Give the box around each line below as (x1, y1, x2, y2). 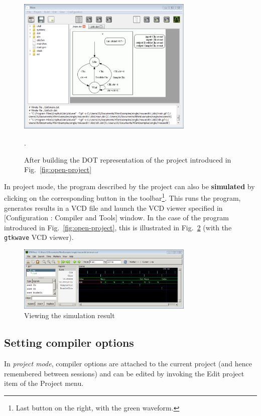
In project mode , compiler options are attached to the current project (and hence (4, 358, 252, 368)
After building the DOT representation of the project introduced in (24, 154, 231, 165)
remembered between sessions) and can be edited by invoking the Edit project (4, 368, 244, 378)
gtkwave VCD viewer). (4, 232, 74, 242)
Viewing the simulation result (24, 310, 115, 321)
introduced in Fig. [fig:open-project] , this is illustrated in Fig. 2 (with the (4, 222, 232, 232)
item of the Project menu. (4, 378, 84, 388)
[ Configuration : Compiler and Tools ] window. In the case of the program (4, 212, 229, 223)
